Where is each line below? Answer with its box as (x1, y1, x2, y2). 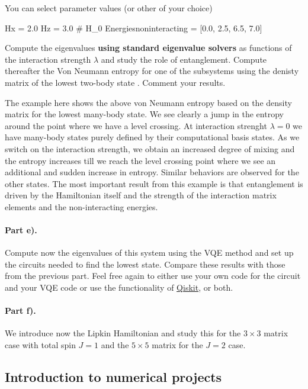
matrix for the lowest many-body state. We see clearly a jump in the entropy (5, 108, 284, 120)
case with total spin (5, 339, 76, 351)
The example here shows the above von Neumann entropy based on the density (5, 96, 292, 108)
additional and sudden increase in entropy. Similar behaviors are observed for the (5, 166, 299, 178)
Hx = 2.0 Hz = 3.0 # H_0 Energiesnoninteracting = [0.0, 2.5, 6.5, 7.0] (5, 21, 262, 34)
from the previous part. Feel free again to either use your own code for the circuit (5, 269, 301, 282)
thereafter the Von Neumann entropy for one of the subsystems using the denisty (5, 65, 299, 77)
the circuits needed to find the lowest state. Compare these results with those (5, 258, 285, 270)
